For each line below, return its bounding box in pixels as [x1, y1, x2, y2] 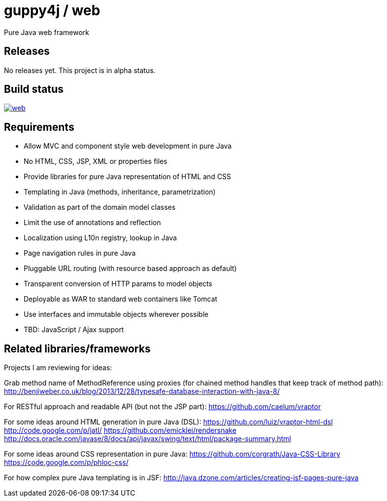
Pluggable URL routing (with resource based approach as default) [24, 264, 237, 273]
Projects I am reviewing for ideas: [4, 363, 112, 372]
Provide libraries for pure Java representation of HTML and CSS [24, 172, 231, 181]
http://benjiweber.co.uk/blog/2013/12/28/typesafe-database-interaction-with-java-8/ [4, 387, 280, 396]
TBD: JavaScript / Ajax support [24, 325, 124, 334]
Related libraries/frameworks [4, 342, 151, 355]
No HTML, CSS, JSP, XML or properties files [24, 157, 168, 166]
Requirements [4, 120, 74, 133]
